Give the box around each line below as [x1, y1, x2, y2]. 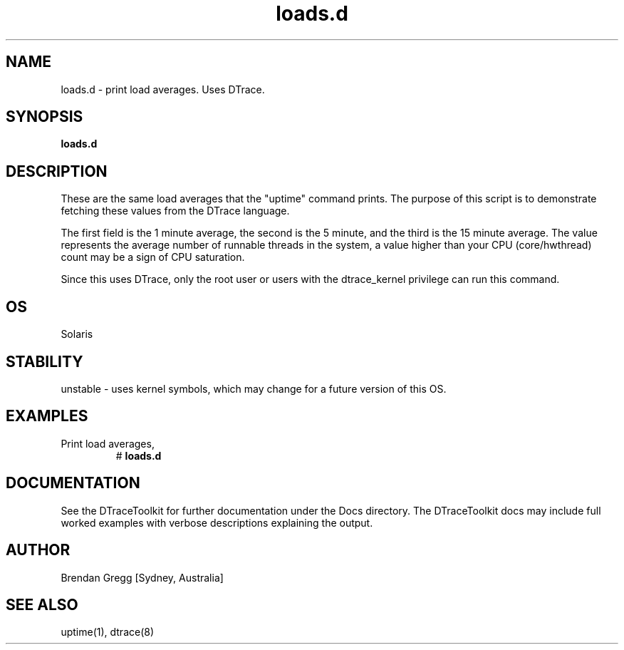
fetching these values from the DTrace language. [61, 205, 290, 217]
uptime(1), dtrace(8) [61, 626, 155, 639]
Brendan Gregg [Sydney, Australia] [61, 571, 224, 584]
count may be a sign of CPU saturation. [61, 251, 245, 264]
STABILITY [6, 352, 83, 371]
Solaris [61, 328, 93, 341]
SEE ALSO [6, 595, 78, 614]
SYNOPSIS [6, 108, 83, 126]
